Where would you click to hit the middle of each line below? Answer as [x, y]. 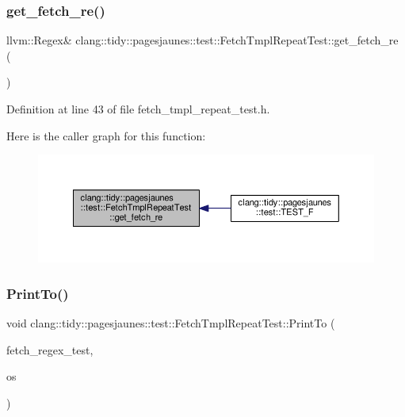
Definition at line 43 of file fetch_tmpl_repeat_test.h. [138, 109]
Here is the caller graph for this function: [106, 135]
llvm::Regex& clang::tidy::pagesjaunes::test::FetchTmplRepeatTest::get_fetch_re [202, 40]
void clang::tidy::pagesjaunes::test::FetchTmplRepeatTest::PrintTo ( [171, 323]
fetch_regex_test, [50, 349]
